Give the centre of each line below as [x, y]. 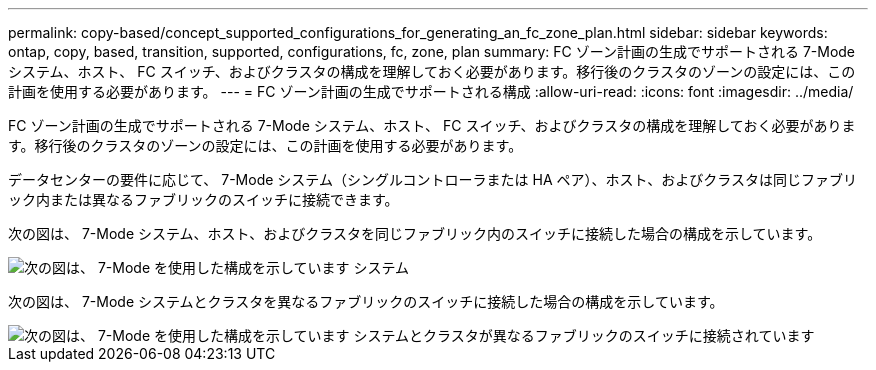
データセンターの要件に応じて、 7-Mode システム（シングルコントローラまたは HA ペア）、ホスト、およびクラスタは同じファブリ [432, 179]
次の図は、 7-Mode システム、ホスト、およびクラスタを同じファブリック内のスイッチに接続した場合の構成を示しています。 [415, 233]
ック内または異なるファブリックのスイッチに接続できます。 [203, 199]
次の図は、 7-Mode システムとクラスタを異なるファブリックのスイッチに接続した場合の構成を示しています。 [366, 301]
